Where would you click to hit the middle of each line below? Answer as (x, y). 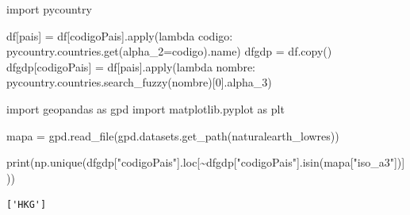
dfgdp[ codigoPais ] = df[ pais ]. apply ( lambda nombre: (131, 66)
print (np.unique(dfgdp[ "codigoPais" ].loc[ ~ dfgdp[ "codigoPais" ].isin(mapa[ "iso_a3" (200, 162)
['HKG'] (27, 205)
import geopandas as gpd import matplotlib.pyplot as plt (146, 108)
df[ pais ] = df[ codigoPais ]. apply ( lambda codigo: (120, 35)
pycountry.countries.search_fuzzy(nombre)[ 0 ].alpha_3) (139, 82)
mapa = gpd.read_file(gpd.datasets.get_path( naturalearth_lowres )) (173, 135)
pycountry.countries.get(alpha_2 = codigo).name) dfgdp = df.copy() (169, 51)
